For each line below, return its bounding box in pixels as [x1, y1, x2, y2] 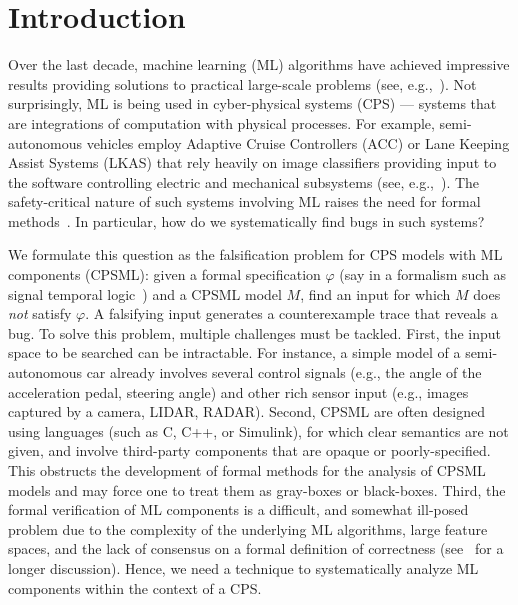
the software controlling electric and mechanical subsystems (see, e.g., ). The [8, 171, 480, 192]
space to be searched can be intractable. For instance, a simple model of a [8, 342, 461, 363]
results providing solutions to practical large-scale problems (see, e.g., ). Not [8, 73, 477, 94]
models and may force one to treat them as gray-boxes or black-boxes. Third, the [8, 479, 506, 500]
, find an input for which [300, 283, 451, 304]
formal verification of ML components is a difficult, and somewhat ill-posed [8, 499, 469, 520]
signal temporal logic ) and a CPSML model [8, 283, 282, 304]
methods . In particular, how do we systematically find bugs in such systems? [8, 210, 485, 231]
